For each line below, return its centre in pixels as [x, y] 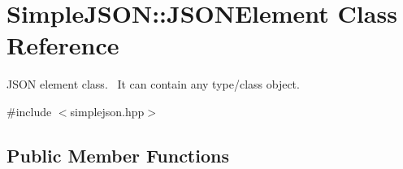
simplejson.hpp [107, 111]
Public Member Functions [118, 155]
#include [29, 111]
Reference [63, 45]
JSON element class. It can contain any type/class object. [153, 84]
